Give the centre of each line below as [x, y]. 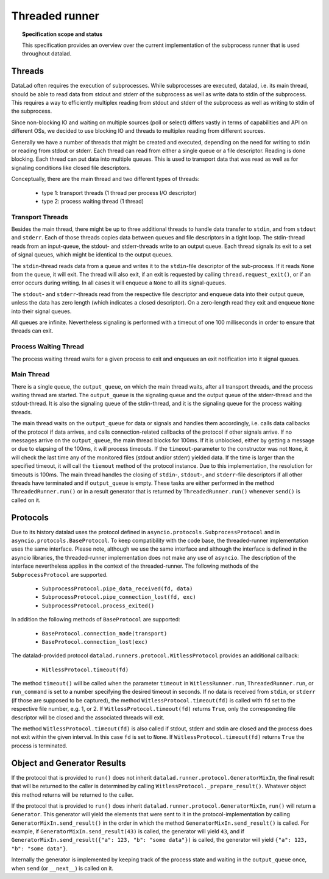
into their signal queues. [41, 311]
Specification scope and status [62, 34]
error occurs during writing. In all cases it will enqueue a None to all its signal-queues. [119, 283]
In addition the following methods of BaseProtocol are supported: [96, 620]
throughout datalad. [47, 54]
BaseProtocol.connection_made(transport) [104, 633]
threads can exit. [32, 331]
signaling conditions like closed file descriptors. [71, 168]
